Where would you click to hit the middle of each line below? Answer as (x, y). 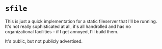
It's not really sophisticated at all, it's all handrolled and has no (68, 26)
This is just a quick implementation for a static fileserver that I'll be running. (81, 21)
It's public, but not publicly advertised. (44, 41)
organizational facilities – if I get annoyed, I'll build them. (62, 31)
